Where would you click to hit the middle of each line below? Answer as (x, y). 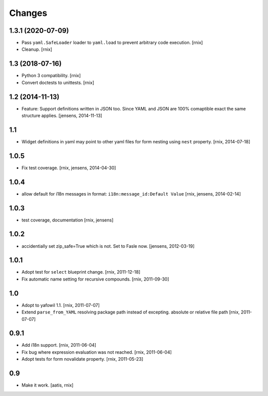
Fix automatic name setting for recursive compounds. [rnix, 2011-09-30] (95, 279)
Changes (28, 13)
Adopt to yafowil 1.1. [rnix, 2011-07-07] (61, 305)
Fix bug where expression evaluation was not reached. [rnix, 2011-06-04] (97, 352)
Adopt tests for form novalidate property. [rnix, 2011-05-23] (82, 359)
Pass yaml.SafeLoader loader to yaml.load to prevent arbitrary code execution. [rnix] (112, 43)
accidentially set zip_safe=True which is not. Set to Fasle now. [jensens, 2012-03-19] (108, 246)
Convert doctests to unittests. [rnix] (58, 83)
